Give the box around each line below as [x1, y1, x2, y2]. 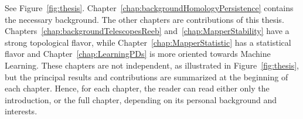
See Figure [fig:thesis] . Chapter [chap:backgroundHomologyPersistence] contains [5, 2, 294, 13]
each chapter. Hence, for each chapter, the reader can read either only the [5, 82, 270, 94]
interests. [5, 105, 38, 117]
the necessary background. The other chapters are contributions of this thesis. [5, 13, 284, 25]
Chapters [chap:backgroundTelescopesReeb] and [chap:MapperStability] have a [5, 25, 290, 37]
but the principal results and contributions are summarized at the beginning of [5, 70, 288, 83]
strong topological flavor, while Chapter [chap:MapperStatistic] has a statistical [5, 36, 291, 48]
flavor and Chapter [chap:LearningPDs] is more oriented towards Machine [5, 47, 271, 60]
